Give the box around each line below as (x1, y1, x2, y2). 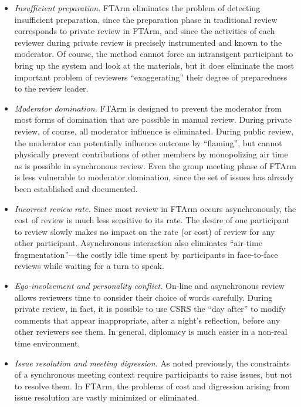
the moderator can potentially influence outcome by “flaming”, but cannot (14, 136, 282, 149)
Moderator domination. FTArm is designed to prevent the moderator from (14, 102, 282, 114)
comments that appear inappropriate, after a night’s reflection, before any (14, 314, 280, 326)
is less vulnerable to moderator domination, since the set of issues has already (14, 171, 294, 183)
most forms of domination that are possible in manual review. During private (14, 113, 292, 126)
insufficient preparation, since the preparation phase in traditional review (14, 13, 278, 25)
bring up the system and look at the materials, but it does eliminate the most (14, 59, 295, 71)
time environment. (14, 337, 80, 349)
